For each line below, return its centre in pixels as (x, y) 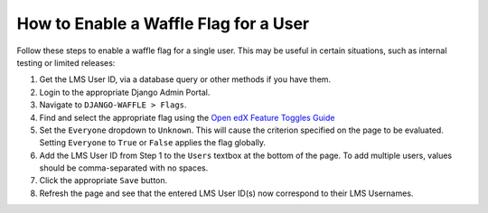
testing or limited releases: (66, 62)
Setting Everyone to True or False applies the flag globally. (153, 143)
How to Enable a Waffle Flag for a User (163, 23)
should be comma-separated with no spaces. (124, 168)
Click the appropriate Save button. (103, 181)
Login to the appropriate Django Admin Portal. (125, 92)
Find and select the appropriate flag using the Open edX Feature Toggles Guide (187, 117)
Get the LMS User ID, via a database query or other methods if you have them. (185, 79)
